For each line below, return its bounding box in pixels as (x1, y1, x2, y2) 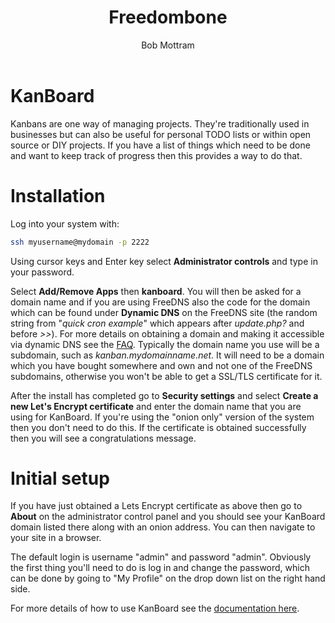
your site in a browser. (10, 532, 102, 544)
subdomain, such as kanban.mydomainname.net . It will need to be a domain (10, 349, 325, 361)
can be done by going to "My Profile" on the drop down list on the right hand (10, 572, 326, 585)
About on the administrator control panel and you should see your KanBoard (10, 511, 326, 523)
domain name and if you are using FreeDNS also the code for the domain (10, 296, 311, 308)
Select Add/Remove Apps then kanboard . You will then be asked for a (10, 285, 302, 297)
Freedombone (108, 6, 228, 29)
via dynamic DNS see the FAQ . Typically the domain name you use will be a (10, 338, 320, 350)
